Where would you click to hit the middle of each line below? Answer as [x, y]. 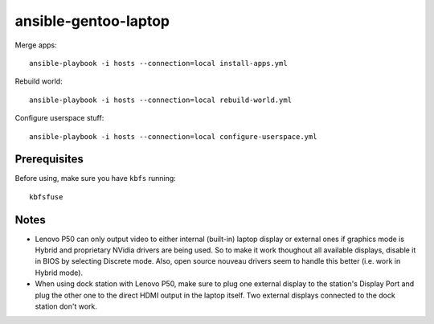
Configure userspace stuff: [59, 118]
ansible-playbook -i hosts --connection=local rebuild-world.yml [161, 100]
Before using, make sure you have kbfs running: [95, 178]
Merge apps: [36, 45]
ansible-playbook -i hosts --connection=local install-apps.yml [159, 63]
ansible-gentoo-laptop [92, 21]
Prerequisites [49, 160]
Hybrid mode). [59, 273]
